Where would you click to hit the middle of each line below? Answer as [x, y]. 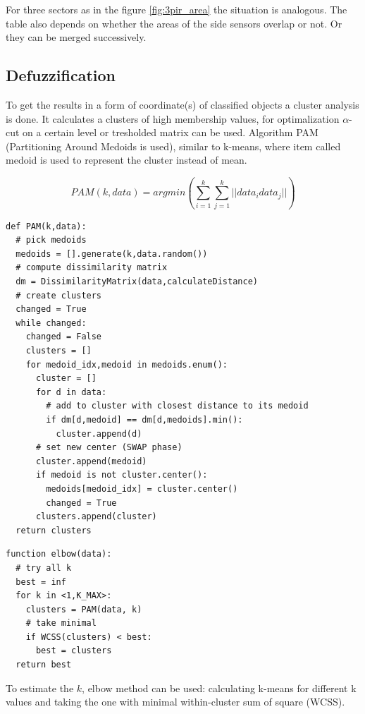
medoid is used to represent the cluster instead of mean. [126, 160]
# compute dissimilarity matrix [92, 268]
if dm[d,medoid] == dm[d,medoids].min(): [144, 419]
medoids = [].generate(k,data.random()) [112, 254]
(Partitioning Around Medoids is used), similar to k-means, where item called [173, 146]
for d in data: [71, 392]
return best [44, 665]
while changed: [51, 323]
